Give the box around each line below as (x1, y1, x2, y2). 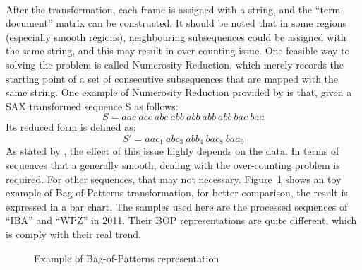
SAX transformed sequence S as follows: (6, 98, 179, 113)
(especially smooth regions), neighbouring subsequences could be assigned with (6, 29, 346, 44)
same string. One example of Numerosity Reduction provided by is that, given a (6, 85, 352, 100)
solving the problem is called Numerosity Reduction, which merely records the (6, 57, 344, 71)
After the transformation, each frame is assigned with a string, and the (6, 1, 313, 16)
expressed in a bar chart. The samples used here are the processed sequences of (6, 199, 348, 213)
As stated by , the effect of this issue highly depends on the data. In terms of (6, 143, 339, 158)
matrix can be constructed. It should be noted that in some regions (56, 16, 347, 30)
